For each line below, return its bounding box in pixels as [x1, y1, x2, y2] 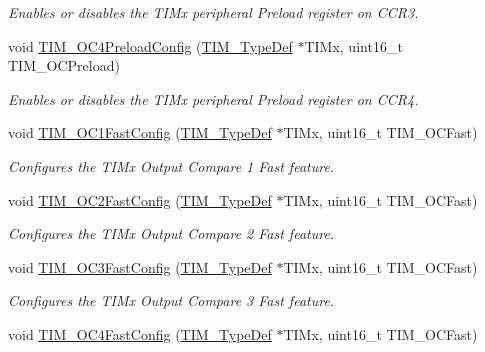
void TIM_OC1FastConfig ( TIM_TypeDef [8, 122, 272, 143]
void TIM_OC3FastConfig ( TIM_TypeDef [8, 256, 272, 277]
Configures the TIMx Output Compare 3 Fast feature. [8, 290, 335, 311]
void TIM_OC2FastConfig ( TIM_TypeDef [8, 189, 272, 210]
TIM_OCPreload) [8, 55, 120, 76]
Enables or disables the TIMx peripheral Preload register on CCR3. [8, 2, 419, 22]
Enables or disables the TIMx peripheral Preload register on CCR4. [8, 88, 419, 109]
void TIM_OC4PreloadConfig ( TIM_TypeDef [8, 35, 293, 56]
